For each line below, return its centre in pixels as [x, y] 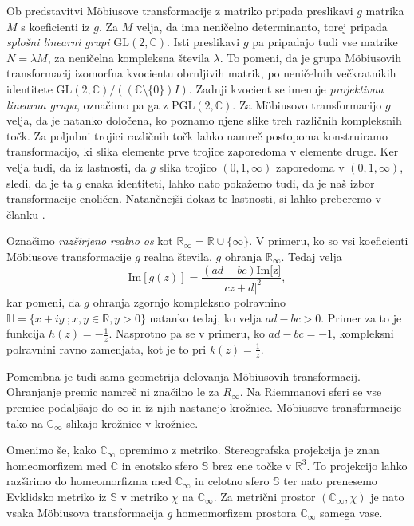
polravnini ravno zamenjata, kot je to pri [106, 348]
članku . [26, 214]
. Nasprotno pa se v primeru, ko [187, 333]
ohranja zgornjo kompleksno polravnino [189, 301]
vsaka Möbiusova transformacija [85, 512]
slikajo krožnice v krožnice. [132, 423]
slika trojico [188, 166]
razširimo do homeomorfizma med [89, 481]
